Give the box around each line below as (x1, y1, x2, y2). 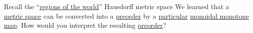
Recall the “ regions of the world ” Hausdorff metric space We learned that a (4, 1, 230, 11)
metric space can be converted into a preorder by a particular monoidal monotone (4, 11, 249, 21)
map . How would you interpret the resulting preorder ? (4, 20, 167, 30)
